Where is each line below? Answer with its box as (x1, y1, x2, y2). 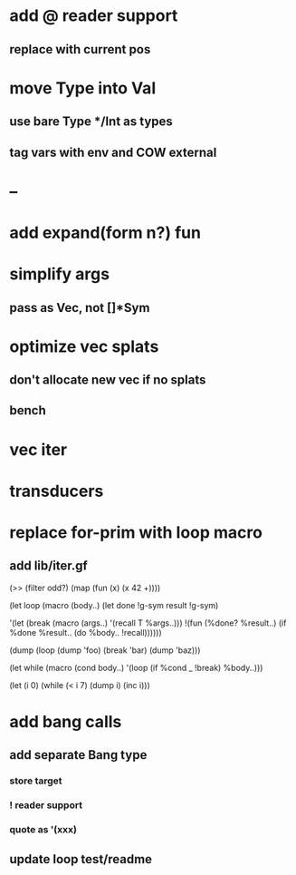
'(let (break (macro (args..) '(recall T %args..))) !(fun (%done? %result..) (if (9, 617, 287, 628)
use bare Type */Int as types (9, 114, 174, 130)
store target (9, 774, 62, 787)
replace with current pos (9, 42, 151, 57)
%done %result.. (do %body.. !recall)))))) (9, 627, 162, 637)
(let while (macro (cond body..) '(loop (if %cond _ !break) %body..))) (9, 662, 263, 673)
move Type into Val (9, 78, 157, 98)
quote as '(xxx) (9, 823, 77, 836)
